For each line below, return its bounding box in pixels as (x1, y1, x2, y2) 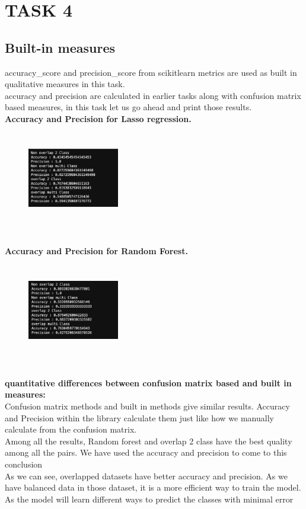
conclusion (5, 458, 43, 470)
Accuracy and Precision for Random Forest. (5, 244, 188, 257)
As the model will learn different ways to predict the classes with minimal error (5, 492, 294, 505)
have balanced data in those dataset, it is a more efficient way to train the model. (5, 481, 301, 494)
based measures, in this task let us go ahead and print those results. (5, 101, 252, 113)
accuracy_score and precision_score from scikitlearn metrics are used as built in (5, 66, 297, 78)
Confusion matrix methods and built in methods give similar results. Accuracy (5, 400, 290, 412)
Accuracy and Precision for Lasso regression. (5, 112, 192, 124)
